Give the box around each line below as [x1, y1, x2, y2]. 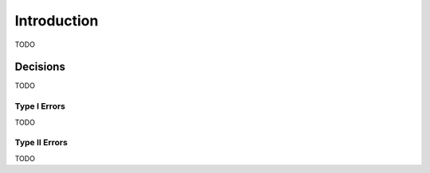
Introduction [14, 12, 99, 29]
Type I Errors [14, 101, 65, 112]
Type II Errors [14, 137, 68, 148]
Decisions [14, 60, 65, 74]
